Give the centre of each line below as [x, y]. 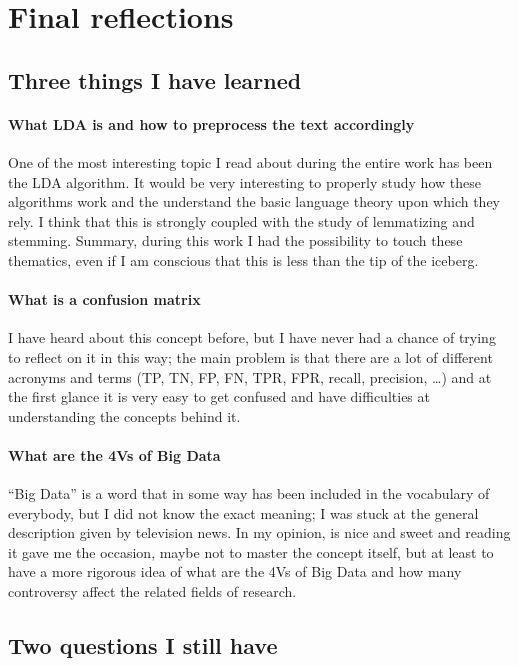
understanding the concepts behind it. [124, 415]
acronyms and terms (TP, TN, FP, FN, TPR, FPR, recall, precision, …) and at [250, 376]
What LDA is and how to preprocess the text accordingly [211, 123]
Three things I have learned [155, 79]
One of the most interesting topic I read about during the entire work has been [250, 161]
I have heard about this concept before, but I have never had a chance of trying [252, 337]
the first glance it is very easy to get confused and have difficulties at [219, 396]
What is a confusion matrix [104, 299]
